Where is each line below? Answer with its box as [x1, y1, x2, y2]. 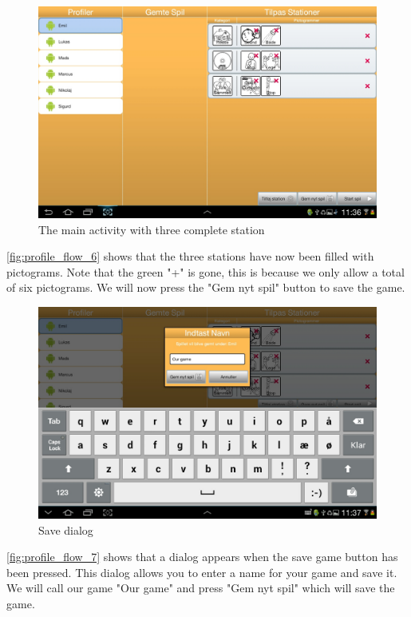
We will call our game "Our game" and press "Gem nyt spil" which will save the [6, 579, 395, 596]
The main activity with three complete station [38, 221, 265, 237]
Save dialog [38, 521, 93, 538]
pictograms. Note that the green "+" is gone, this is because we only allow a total [6, 263, 405, 280]
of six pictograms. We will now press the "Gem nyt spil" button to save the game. [6, 279, 405, 296]
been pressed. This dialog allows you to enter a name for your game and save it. [6, 563, 397, 580]
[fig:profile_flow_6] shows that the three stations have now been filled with [6, 248, 374, 265]
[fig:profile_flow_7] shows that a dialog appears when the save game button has [6, 548, 398, 565]
